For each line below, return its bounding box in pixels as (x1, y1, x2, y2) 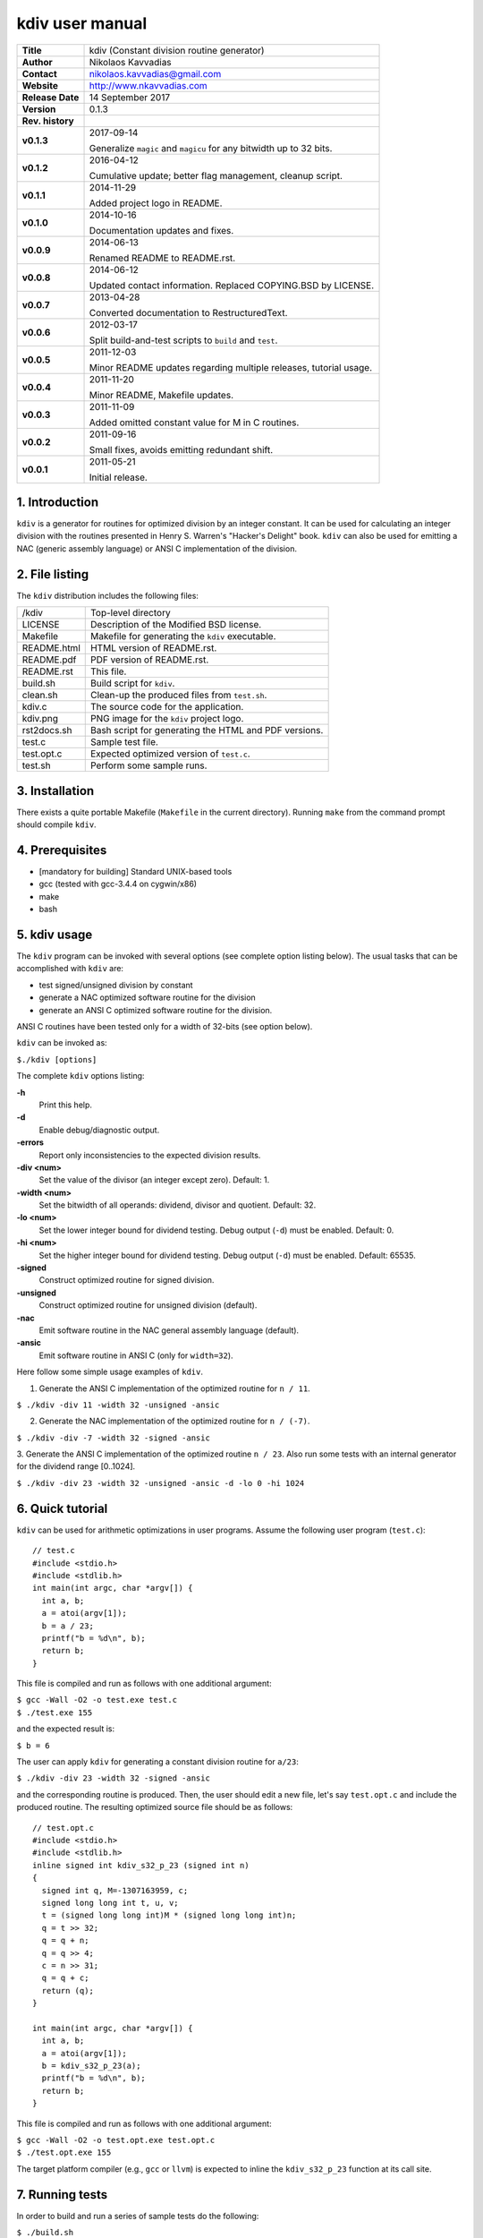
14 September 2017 (89, 90, 170, 103)
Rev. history (21, 115, 75, 127)
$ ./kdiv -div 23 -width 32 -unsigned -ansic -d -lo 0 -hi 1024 (16, 1478, 305, 1488)
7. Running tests (16, 2187, 108, 2202)
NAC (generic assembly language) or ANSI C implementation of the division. (16, 542, 297, 554)
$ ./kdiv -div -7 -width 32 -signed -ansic (16, 1432, 210, 1443)
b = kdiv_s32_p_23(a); (41, 2061, 141, 2071)
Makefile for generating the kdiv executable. (89, 630, 276, 643)
